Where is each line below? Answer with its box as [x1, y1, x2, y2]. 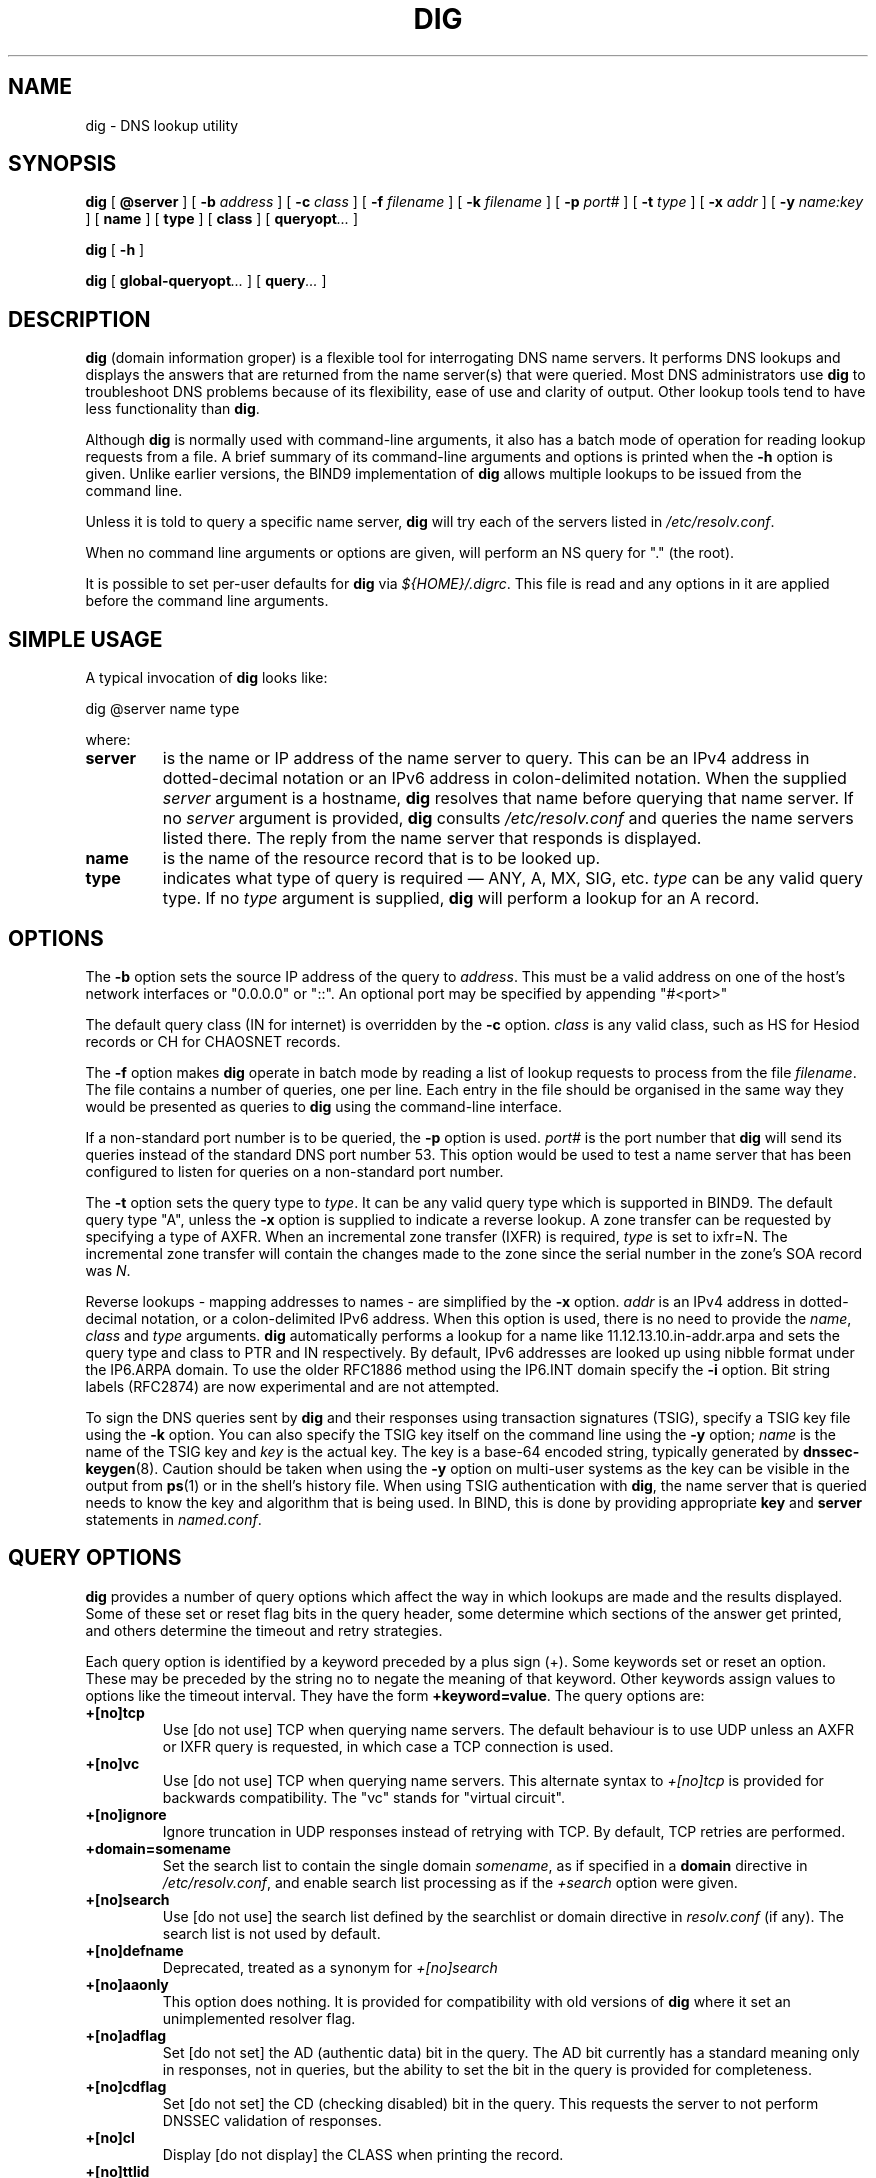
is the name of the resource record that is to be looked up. [162, 848, 601, 869]
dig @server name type [85, 700, 240, 718]
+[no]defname [85, 1941, 184, 1959]
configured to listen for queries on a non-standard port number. [85, 1162, 504, 1180]
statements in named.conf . [85, 1510, 262, 1528]
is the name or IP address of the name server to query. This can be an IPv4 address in [162, 748, 810, 769]
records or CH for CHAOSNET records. [85, 1032, 341, 1050]
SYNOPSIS [8, 151, 117, 177]
